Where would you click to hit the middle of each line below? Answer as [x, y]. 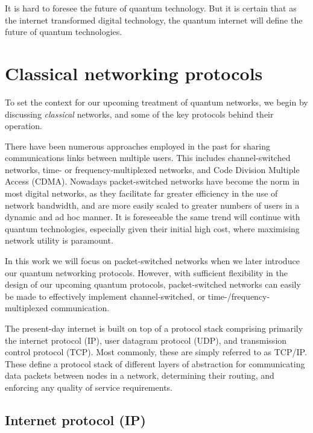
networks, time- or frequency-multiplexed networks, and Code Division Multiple [152, 169]
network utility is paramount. [59, 240]
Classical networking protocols [134, 73]
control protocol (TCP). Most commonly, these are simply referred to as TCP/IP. [156, 352]
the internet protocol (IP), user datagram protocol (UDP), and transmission [146, 340]
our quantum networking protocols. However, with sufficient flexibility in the [146, 272]
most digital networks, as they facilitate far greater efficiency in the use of [141, 193]
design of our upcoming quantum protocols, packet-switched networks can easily [153, 284]
